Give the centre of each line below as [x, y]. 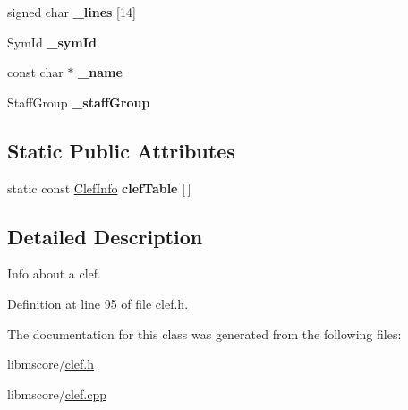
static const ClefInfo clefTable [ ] [99, 188]
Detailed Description [105, 236]
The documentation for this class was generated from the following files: [204, 333]
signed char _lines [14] [72, 12]
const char [35, 72]
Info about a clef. [55, 273]
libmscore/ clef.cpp [57, 393]
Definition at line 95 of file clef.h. [98, 303]
